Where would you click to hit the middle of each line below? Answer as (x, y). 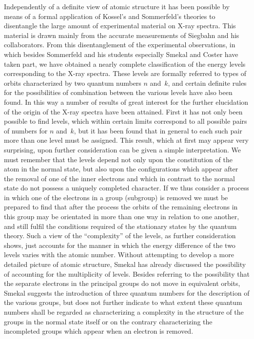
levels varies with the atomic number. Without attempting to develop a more (119, 254)
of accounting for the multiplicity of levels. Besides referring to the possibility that (127, 273)
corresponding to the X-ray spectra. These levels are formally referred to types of (125, 73)
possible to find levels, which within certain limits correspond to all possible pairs (126, 121)
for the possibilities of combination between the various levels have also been (118, 92)
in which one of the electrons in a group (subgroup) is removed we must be (116, 197)
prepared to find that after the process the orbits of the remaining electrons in (121, 207)
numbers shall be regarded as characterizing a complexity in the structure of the (124, 312)
